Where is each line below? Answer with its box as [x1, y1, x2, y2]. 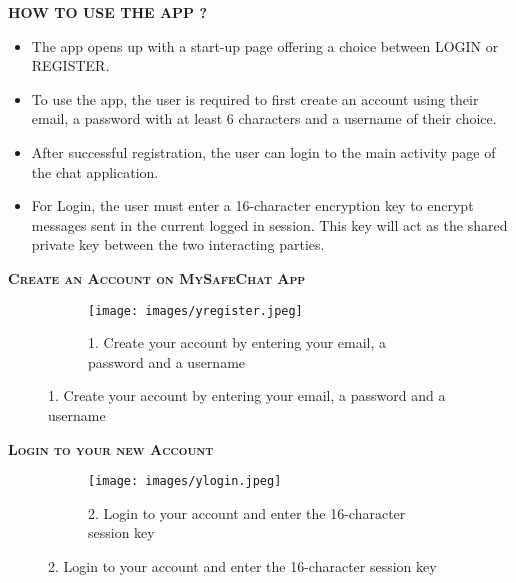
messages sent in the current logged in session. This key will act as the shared [31, 214, 508, 235]
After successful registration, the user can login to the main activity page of [31, 141, 496, 162]
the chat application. [31, 161, 159, 182]
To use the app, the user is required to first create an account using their [31, 88, 479, 109]
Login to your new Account [8, 438, 214, 459]
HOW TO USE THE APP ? [8, 2, 208, 22]
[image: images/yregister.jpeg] [88, 303, 303, 318]
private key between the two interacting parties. [31, 234, 325, 255]
